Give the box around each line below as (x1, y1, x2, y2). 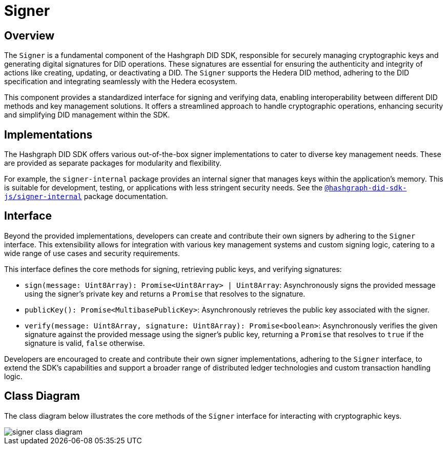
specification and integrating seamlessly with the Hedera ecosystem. (4, 77, 237, 86)
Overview (4, 29, 55, 42)
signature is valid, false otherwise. (25, 338, 145, 347)
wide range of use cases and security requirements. (4, 248, 180, 258)
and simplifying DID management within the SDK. (4, 110, 170, 120)
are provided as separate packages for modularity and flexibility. (4, 159, 221, 168)
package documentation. (84, 192, 168, 201)
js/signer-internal (4, 192, 82, 201)
